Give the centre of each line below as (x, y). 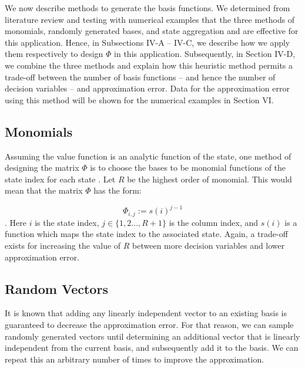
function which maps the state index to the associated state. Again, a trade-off (146, 234)
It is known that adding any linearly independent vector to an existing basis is (146, 313)
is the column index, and (214, 222)
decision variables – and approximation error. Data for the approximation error (147, 88)
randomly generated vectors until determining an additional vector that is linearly (152, 336)
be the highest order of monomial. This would (210, 179)
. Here (16, 222)
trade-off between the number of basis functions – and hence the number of (140, 77)
